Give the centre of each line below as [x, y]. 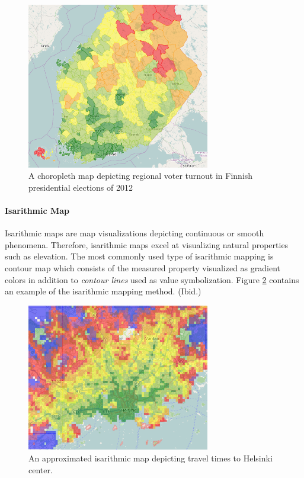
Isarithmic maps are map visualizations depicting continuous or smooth [135, 233]
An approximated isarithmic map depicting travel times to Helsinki [151, 458]
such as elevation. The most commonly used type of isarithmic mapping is [139, 256]
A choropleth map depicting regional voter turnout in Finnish [141, 176]
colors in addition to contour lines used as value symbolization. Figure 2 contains [152, 279]
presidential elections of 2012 [81, 187]
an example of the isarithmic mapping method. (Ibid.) [103, 291]
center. [41, 469]
